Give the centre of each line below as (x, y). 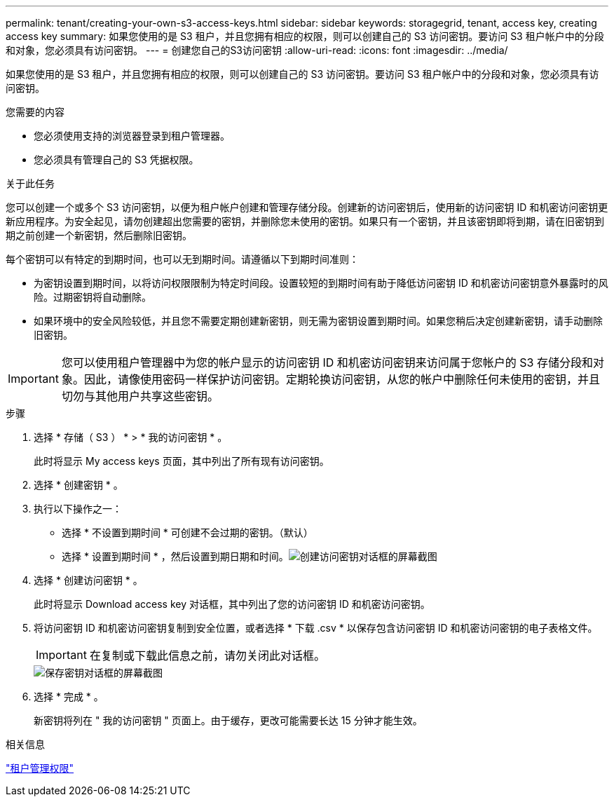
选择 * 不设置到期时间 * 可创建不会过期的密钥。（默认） (187, 532)
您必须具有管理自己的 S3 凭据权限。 (116, 159)
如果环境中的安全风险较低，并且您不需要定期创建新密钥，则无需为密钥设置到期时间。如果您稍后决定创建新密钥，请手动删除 (318, 321)
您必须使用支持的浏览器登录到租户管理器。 (132, 136)
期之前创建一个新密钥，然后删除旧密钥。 (99, 235)
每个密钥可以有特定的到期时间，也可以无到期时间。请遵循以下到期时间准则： (182, 259)
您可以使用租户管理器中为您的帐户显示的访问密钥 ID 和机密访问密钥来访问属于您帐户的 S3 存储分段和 (327, 362)
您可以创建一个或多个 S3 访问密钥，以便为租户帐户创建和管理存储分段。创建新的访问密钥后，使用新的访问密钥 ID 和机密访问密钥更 (307, 207)
